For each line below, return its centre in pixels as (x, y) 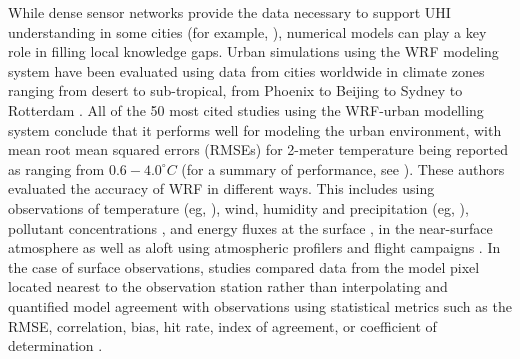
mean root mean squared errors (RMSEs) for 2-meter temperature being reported (258, 149)
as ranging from (56, 168)
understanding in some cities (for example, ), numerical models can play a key (247, 31)
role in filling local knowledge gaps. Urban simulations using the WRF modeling (253, 51)
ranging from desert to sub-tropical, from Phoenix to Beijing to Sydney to (235, 90)
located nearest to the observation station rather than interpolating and (228, 286)
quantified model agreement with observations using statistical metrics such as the (260, 305)
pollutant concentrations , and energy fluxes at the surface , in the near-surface (250, 227)
